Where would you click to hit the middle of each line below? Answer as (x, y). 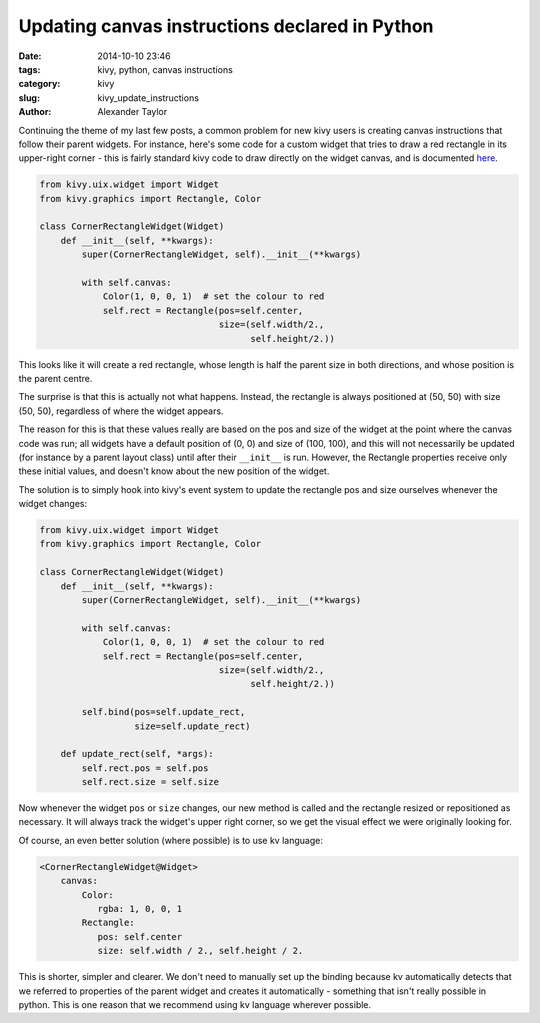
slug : (29, 97)
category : (39, 84)
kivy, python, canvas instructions (165, 69)
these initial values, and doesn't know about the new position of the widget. (174, 471)
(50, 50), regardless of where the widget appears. (121, 411)
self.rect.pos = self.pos (145, 768)
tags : (29, 69)
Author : (35, 112)
